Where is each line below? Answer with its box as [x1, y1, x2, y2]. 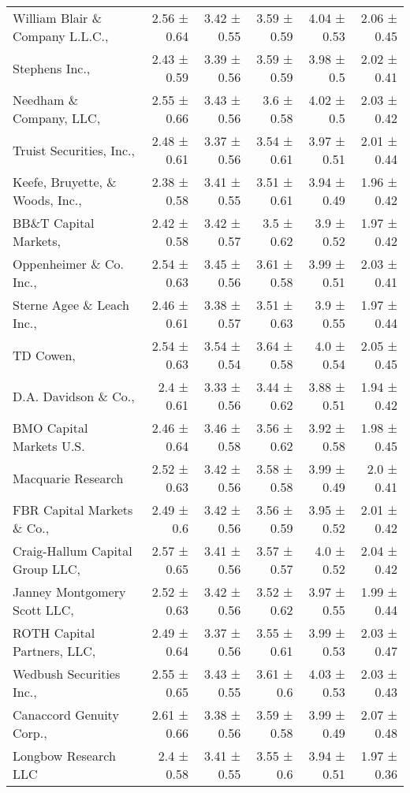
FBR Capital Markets [13, 501, 133, 519]
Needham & [13, 91, 79, 109]
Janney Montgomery [13, 583, 126, 601]
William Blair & [13, 9, 102, 27]
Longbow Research [13, 746, 116, 765]
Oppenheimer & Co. [13, 255, 124, 273]
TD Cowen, [13, 345, 76, 364]
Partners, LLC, [13, 642, 96, 660]
